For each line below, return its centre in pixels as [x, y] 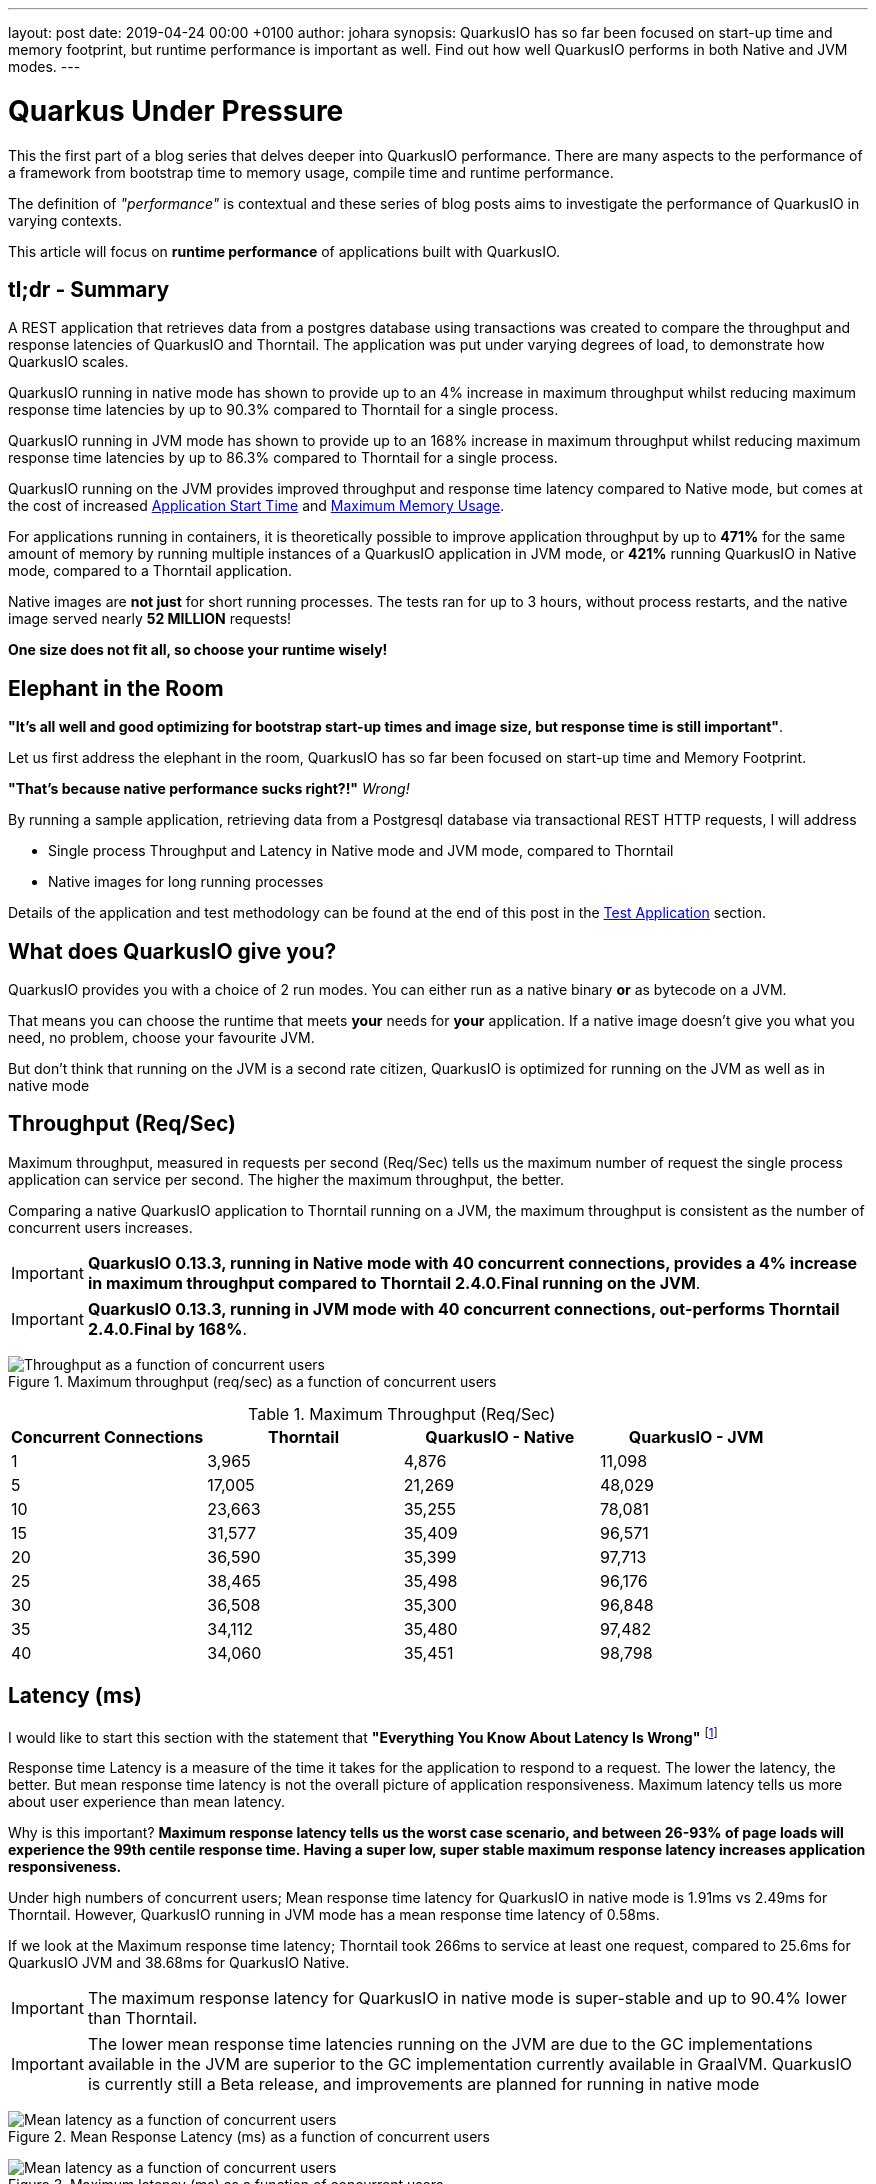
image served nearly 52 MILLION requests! [150, 619]
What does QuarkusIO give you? [172, 951]
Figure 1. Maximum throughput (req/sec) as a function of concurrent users [252, 1381]
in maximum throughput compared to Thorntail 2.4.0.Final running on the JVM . [394, 1282]
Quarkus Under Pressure [176, 110]
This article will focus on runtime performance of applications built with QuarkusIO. [284, 251]
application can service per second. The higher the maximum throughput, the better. [286, 1179]
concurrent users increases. [100, 1227]
